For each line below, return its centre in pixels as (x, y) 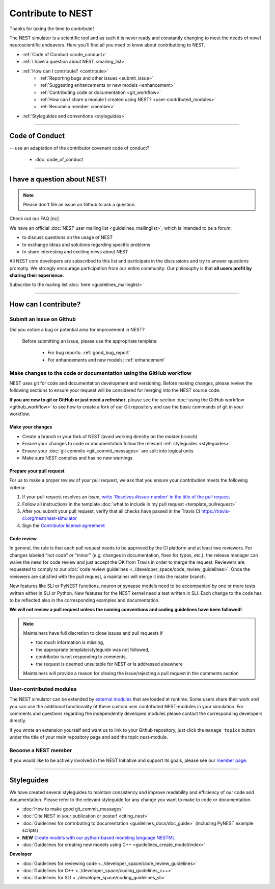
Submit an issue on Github (43, 319)
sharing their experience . (37, 275)
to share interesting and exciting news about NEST (75, 251)
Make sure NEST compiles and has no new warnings (77, 458)
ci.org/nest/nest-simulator (50, 518)
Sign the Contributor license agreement (64, 525)
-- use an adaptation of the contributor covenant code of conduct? (79, 148)
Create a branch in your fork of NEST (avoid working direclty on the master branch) (110, 436)
